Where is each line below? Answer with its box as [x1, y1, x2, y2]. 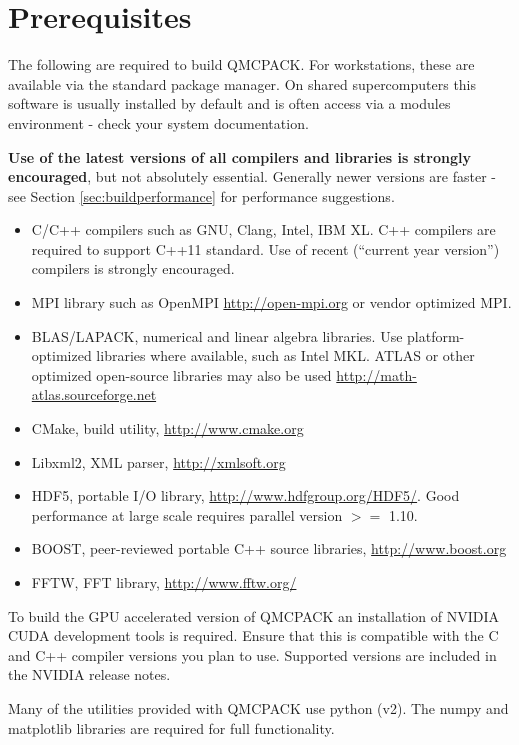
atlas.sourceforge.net [31, 384, 157, 405]
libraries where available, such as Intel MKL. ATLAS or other [96, 345, 475, 366]
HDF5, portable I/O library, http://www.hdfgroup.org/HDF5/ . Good [31, 485, 460, 506]
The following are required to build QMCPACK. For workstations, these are [8, 54, 475, 75]
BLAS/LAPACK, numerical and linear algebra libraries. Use [31, 325, 403, 346]
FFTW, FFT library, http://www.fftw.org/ [31, 572, 297, 592]
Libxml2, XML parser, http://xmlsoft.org [31, 451, 286, 472]
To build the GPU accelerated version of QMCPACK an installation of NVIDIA [8, 605, 499, 626]
